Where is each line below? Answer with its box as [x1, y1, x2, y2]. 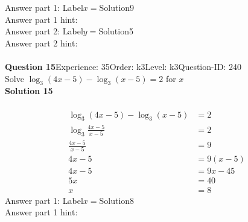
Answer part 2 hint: [5, 36, 78, 49]
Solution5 [98, 25, 133, 37]
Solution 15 [5, 84, 53, 97]
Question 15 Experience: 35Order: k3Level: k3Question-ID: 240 [5, 60, 241, 72]
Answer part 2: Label [5, 25, 83, 37]
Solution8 [99, 194, 135, 206]
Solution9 [99, 1, 135, 13]
